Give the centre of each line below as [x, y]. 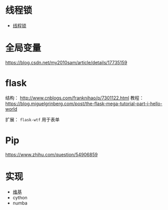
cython [20, 197]
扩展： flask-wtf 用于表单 [33, 119]
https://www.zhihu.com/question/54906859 [51, 154]
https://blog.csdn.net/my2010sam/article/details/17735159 [66, 62]
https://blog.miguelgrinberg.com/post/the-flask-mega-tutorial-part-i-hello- [84, 103]
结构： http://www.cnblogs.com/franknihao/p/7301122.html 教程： [75, 98]
